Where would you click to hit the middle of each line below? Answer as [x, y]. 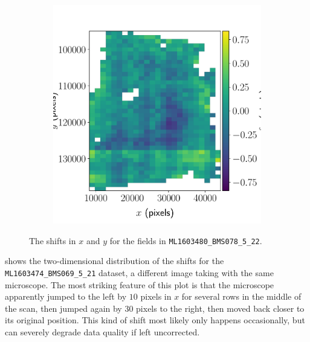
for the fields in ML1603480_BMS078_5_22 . [186, 240]
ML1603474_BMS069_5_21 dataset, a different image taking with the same [139, 272]
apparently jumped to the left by [66, 296]
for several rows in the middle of [241, 296]
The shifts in [53, 240]
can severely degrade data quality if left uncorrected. [102, 331]
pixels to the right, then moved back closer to [220, 308]
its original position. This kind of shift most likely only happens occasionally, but [155, 320]
